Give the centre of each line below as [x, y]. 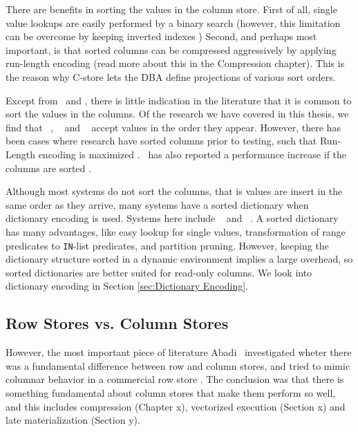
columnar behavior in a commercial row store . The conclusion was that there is [175, 379]
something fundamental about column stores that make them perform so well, [171, 392]
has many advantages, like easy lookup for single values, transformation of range [176, 231]
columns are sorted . [48, 168]
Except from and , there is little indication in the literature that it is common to [179, 100]
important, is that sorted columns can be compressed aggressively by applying [171, 49]
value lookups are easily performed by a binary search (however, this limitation [173, 22]
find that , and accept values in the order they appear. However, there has [173, 127]
